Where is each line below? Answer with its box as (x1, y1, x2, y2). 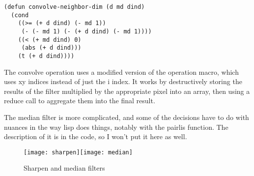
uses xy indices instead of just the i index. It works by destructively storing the (4, 76, 242, 87)
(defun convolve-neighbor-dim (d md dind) (4, 3, 145, 10)
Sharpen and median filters (24, 163, 105, 173)
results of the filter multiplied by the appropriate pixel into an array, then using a (4, 86, 250, 96)
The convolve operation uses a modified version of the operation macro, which (4, 66, 239, 77)
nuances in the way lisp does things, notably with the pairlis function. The (4, 121, 228, 132)
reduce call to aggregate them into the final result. (4, 95, 155, 106)
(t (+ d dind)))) (18, 52, 75, 59)
